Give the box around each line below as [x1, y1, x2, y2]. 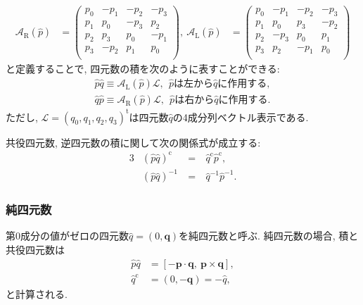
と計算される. [6, 286, 68, 301]
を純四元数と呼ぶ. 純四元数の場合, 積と [179, 228, 359, 243]
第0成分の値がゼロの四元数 [6, 228, 129, 243]
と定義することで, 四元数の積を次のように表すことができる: [6, 61, 280, 76]
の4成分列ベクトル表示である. [172, 109, 309, 124]
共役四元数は [6, 242, 65, 257]
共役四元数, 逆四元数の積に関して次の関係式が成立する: [6, 135, 261, 149]
